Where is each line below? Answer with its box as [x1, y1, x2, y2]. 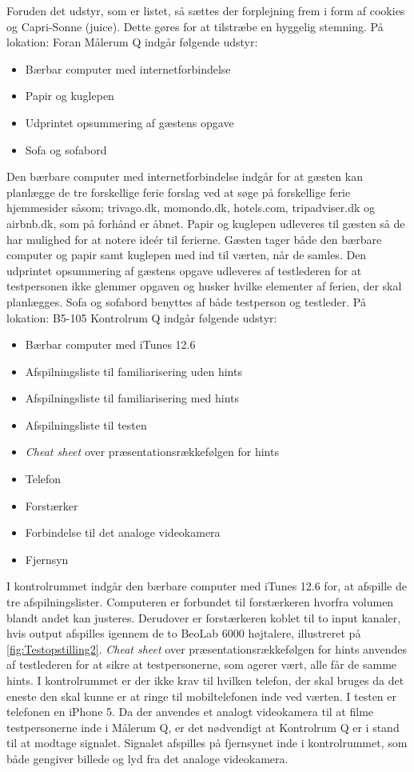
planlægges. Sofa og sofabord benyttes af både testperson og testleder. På [6, 293, 366, 310]
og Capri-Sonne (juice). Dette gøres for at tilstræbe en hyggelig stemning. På [6, 18, 384, 34]
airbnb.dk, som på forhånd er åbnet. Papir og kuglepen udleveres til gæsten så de [6, 214, 405, 231]
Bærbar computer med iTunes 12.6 [25, 336, 196, 353]
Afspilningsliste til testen [25, 416, 147, 433]
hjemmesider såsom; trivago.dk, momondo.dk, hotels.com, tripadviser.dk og [6, 199, 376, 216]
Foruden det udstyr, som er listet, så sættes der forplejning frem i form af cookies [6, 2, 405, 18]
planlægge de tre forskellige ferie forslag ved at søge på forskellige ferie [6, 183, 351, 200]
